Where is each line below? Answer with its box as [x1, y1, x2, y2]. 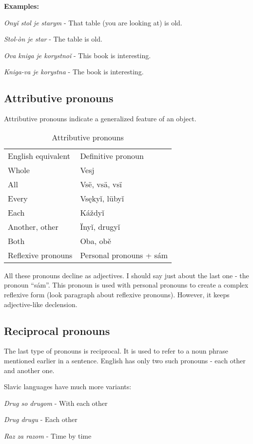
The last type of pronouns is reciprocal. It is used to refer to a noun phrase [4, 346, 228, 356]
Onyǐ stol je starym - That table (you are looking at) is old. [4, 17, 182, 27]
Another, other [8, 221, 58, 232]
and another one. [4, 365, 55, 375]
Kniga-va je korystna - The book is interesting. [4, 67, 144, 77]
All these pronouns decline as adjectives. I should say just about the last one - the [4, 270, 249, 280]
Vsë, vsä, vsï [80, 178, 122, 190]
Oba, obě [80, 235, 111, 246]
